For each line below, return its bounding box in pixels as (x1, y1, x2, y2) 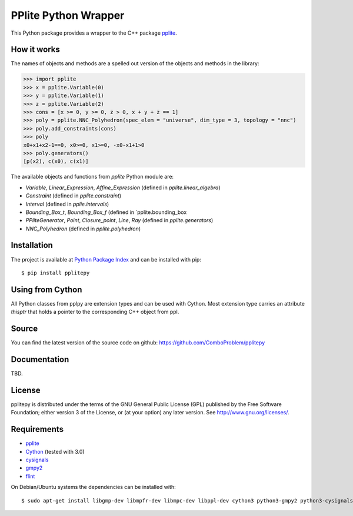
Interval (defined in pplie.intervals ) (25, 200, 109, 207)
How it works (11, 45, 60, 55)
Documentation (11, 354, 69, 364)
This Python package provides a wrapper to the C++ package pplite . (11, 29, 178, 36)
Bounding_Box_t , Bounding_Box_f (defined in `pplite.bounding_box (25, 209, 187, 216)
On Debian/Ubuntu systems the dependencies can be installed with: (11, 484, 176, 491)
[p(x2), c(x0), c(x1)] (23, 158, 89, 165)
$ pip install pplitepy (21, 269, 90, 276)
